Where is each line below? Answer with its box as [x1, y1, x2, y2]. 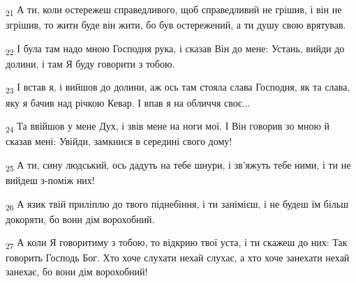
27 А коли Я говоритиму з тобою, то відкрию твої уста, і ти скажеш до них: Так [6, 235, 348, 252]
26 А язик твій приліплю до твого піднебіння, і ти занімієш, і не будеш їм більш [6, 196, 348, 213]
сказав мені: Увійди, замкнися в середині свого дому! [6, 134, 232, 148]
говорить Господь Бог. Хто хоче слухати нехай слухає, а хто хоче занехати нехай [6, 250, 350, 265]
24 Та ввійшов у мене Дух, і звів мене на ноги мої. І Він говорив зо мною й [6, 118, 330, 135]
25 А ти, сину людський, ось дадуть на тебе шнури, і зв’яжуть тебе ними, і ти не [6, 157, 351, 174]
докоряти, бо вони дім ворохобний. [6, 211, 155, 226]
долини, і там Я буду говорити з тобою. [6, 56, 175, 70]
